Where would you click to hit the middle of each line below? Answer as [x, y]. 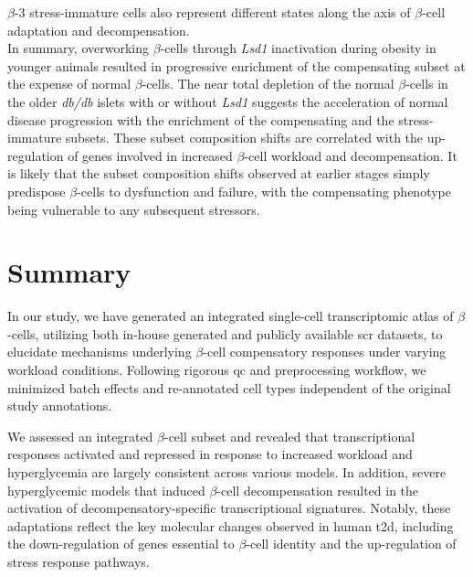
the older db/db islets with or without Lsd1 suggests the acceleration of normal [228, 101]
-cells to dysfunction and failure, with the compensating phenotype [264, 191]
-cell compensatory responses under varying [325, 352]
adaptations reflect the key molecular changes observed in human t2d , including [231, 525]
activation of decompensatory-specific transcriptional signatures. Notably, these [229, 508]
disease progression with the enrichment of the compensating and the [201, 119]
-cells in [427, 84]
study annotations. [60, 406]
